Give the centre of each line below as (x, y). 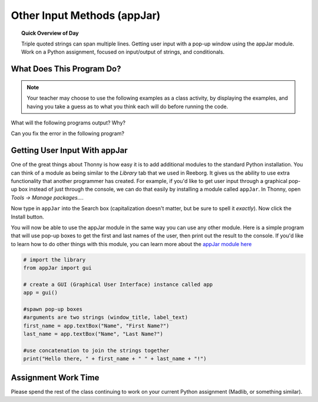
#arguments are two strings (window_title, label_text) (106, 318)
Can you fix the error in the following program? (68, 133)
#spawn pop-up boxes (53, 309)
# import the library (54, 259)
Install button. (27, 217)
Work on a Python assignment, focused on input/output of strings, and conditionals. (123, 52)
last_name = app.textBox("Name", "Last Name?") (93, 334)
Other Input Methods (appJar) (86, 15)
